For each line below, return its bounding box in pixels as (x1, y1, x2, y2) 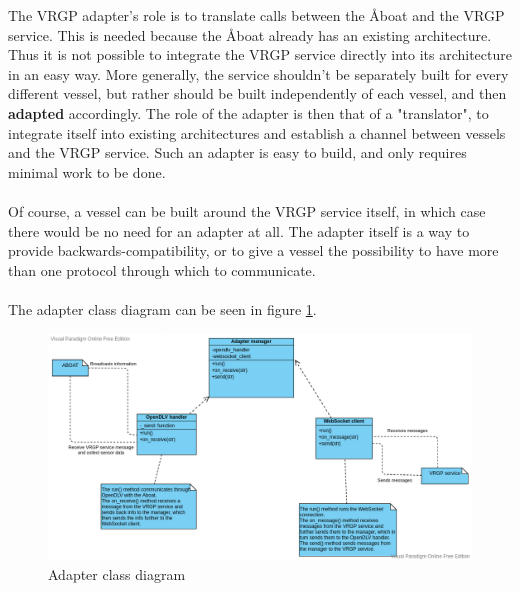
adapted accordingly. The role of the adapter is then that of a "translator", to (8, 102, 489, 123)
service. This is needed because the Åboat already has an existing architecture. (8, 24, 492, 45)
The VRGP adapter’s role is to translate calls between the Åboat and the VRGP (8, 5, 505, 25)
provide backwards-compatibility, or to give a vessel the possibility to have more (8, 240, 499, 261)
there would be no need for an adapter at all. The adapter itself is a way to (8, 220, 470, 241)
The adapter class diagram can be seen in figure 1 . (8, 298, 317, 319)
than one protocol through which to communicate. (8, 259, 316, 280)
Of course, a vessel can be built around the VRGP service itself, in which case (8, 200, 486, 221)
